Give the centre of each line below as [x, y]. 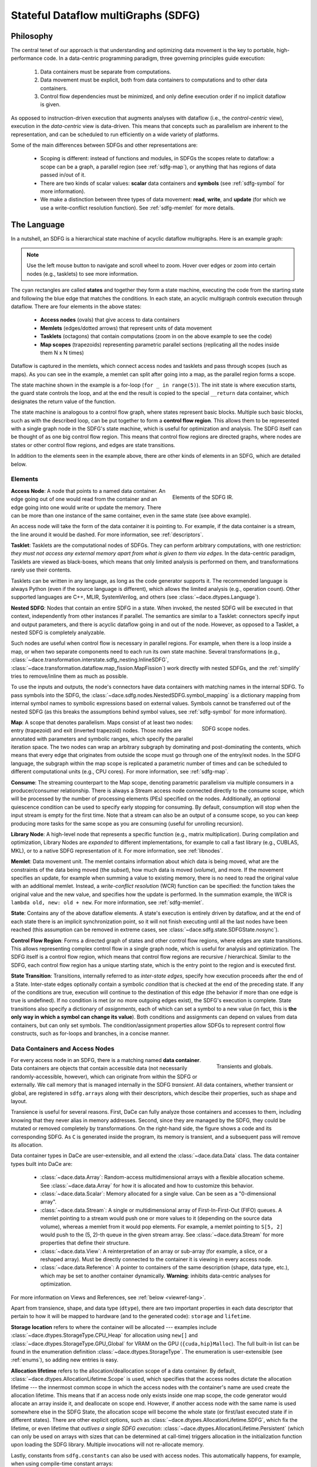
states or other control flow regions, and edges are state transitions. [93, 445]
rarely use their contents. [41, 570]
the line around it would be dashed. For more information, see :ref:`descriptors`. [107, 535]
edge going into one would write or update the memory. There [86, 507]
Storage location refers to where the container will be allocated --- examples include [114, 1327]
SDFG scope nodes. [226, 728]
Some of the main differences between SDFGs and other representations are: [104, 145]
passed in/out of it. [63, 175]
